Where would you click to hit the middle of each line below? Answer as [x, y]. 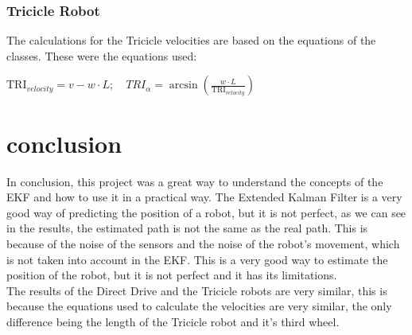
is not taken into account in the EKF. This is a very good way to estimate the [197, 259]
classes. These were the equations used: [102, 55]
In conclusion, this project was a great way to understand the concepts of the [195, 181]
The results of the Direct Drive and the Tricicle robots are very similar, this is [197, 290]
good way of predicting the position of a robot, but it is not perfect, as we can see [206, 212]
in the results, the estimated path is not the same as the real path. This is [187, 228]
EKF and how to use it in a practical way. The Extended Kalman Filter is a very [204, 197]
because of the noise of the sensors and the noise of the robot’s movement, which [203, 243]
